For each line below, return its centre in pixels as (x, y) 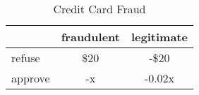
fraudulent (90, 37)
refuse (26, 58)
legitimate (159, 37)
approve (31, 78)
